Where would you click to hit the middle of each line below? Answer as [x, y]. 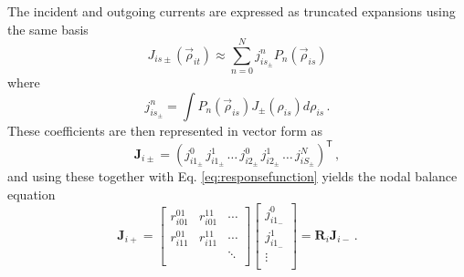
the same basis [48, 29]
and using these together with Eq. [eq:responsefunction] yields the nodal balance [232, 176]
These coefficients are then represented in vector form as [165, 130]
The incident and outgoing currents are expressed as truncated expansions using [232, 11]
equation [32, 194]
